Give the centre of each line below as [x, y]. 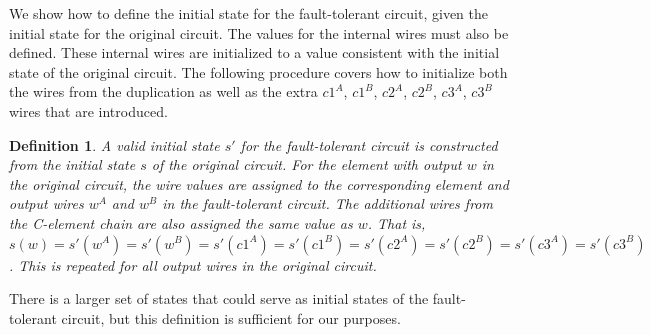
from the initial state [72, 164]
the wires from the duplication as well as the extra [163, 91]
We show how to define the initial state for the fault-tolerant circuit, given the [248, 13]
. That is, [396, 222]
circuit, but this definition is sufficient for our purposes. [231, 317]
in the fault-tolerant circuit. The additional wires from [327, 203]
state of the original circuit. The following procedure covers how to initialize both [258, 71]
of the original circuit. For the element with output [306, 164]
